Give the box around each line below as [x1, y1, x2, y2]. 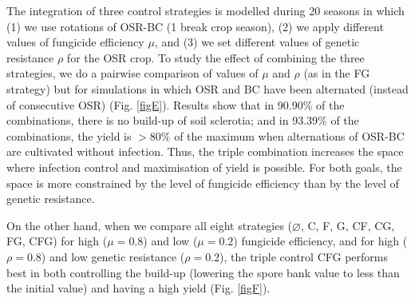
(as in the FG [303, 65, 370, 81]
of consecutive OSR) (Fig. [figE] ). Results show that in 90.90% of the [6, 96, 345, 113]
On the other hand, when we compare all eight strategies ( [6, 217, 293, 233]
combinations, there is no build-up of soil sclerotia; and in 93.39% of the [6, 112, 359, 129]
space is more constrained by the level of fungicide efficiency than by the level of [6, 174, 399, 191]
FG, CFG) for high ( [6, 232, 108, 249]
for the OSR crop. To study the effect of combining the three [66, 49, 365, 66]
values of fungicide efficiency [6, 34, 144, 50]
